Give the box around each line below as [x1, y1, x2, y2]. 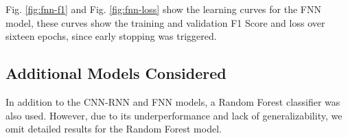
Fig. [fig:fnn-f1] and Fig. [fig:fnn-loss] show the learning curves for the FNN [5, 2, 321, 16]
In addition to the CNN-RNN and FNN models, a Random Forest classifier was [5, 94, 340, 108]
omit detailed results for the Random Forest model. [5, 122, 222, 136]
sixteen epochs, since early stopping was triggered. [5, 29, 217, 43]
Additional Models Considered [5, 62, 227, 84]
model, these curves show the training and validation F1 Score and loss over [5, 15, 325, 30]
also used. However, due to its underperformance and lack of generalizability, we [5, 108, 343, 122]
